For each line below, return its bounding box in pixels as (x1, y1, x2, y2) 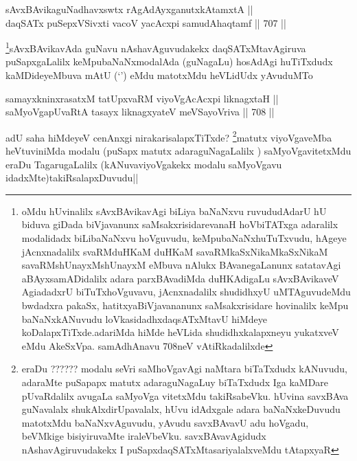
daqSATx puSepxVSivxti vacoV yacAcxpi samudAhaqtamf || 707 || (5, 15, 286, 30)
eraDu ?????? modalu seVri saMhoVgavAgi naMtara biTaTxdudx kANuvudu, (21, 361, 348, 376)
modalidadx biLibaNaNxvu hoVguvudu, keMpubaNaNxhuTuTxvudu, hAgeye (21, 231, 347, 245)
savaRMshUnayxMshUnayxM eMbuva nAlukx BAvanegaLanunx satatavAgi (21, 258, 341, 272)
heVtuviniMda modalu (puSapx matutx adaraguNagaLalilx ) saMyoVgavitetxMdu (5, 144, 352, 158)
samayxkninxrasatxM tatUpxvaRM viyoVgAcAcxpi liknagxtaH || (5, 91, 279, 105)
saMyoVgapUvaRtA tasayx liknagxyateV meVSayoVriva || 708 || (5, 104, 275, 119)
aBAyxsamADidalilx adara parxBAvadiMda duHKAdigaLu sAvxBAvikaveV (21, 271, 339, 285)
